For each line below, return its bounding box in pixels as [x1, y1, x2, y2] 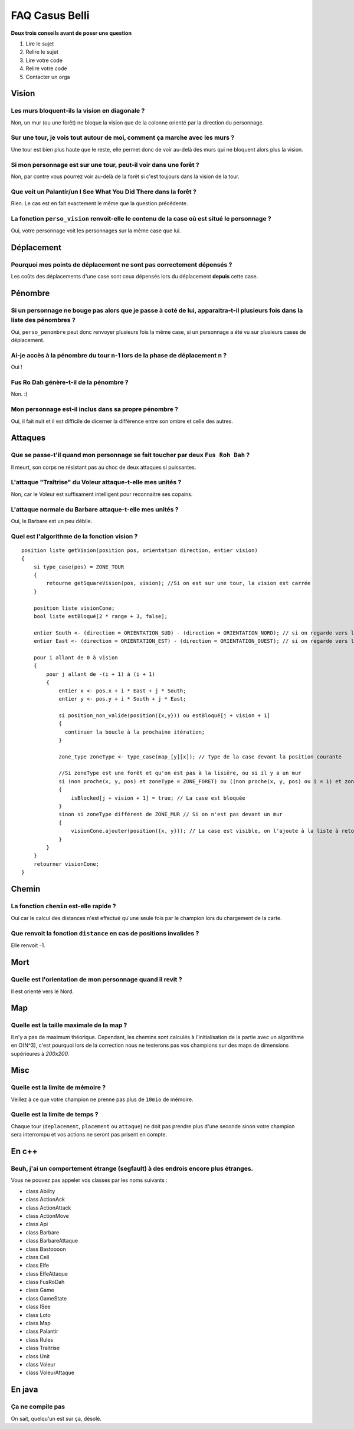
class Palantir [25, 1328, 58, 1335]
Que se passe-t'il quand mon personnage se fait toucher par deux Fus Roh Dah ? [11, 451, 250, 459]
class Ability [25, 1187, 55, 1194]
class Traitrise [25, 1345, 60, 1352]
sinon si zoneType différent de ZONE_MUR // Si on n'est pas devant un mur [58, 811, 283, 818]
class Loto [25, 1311, 51, 1318]
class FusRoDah [25, 1279, 65, 1286]
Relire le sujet [25, 48, 59, 55]
